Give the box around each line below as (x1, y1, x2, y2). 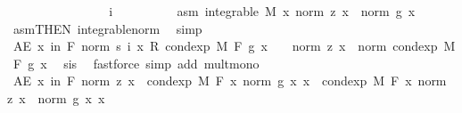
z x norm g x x (7, 88, 105, 107)
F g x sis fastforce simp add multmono (12, 53, 260, 72)
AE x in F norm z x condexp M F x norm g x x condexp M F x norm (12, 71, 447, 90)
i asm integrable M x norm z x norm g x (109, 2, 416, 20)
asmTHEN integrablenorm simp (12, 19, 202, 37)
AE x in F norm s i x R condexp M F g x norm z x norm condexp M (12, 36, 456, 55)
